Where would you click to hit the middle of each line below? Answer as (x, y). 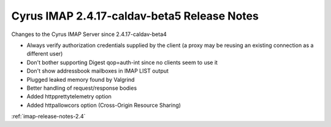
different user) (45, 54)
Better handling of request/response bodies (82, 88)
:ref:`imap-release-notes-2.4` (48, 117)
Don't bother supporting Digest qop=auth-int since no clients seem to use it (122, 62)
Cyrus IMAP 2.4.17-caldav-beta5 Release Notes (135, 16)
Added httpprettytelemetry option (69, 96)
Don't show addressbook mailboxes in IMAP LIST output (97, 71)
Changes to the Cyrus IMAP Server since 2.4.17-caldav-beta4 (89, 34)
